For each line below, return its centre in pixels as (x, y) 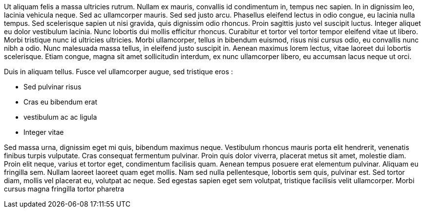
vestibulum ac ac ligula (60, 117)
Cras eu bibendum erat (60, 102)
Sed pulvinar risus (53, 87)
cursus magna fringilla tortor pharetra (64, 189)
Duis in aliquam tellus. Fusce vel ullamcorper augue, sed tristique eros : (118, 72)
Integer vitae (44, 132)
